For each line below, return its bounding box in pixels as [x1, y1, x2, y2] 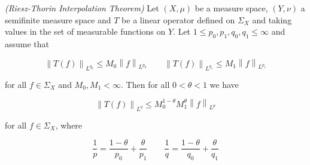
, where [55, 118, 83, 131]
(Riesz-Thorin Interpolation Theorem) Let [5, 2, 159, 14]
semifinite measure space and [5, 13, 111, 26]
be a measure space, [194, 2, 268, 14]
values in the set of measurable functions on [5, 25, 166, 38]
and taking [252, 13, 292, 26]
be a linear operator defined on [121, 13, 235, 26]
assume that [5, 37, 50, 50]
